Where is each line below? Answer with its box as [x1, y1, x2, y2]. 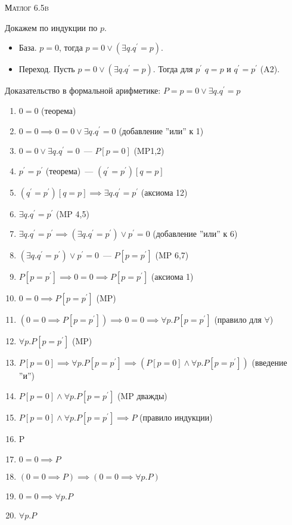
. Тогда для [153, 63, 193, 75]
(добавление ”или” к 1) [119, 124, 204, 137]
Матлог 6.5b [5, 1, 49, 14]
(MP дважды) [117, 389, 167, 402]
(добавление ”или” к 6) [153, 227, 238, 240]
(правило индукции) [139, 410, 213, 423]
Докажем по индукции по [5, 21, 98, 33]
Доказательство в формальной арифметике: [5, 84, 161, 97]
